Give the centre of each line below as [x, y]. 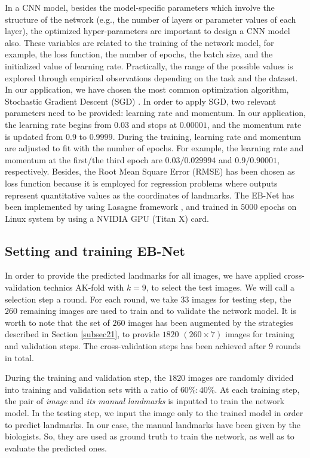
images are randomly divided [241, 378]
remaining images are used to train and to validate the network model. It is [158, 311]
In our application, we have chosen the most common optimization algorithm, [147, 89]
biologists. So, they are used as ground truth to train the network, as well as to [150, 436]
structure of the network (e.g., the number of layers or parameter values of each [151, 19]
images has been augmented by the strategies [211, 322]
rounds [288, 346]
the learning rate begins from [58, 124]
